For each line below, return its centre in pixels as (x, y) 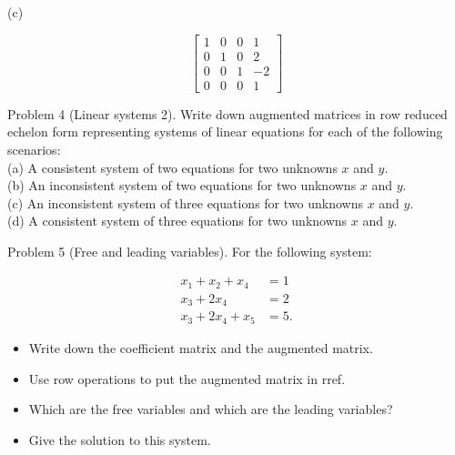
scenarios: (34, 149)
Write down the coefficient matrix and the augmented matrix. (201, 347)
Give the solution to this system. (120, 439)
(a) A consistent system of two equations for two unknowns (172, 167)
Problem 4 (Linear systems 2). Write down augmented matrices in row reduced (227, 113)
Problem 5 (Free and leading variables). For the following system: (190, 251)
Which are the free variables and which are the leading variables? (211, 409)
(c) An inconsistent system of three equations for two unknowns (185, 202)
